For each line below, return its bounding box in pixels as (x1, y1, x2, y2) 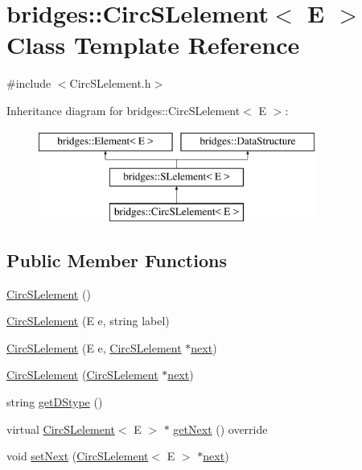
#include (6, 75, 51, 92)
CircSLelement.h (69, 75, 151, 92)
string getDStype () (6, 394, 103, 410)
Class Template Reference (6, 28, 300, 61)
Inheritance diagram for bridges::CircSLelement (6, 101, 241, 118)
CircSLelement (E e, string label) (6, 312, 170, 329)
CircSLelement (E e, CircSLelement (6, 339, 182, 356)
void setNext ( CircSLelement (6, 447, 149, 464)
